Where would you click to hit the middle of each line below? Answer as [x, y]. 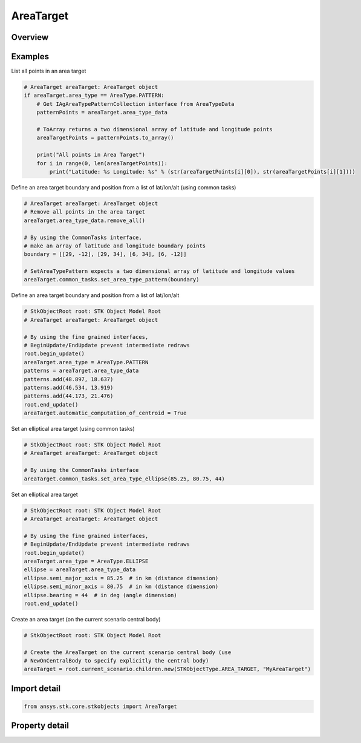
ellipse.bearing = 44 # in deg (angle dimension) [101, 595]
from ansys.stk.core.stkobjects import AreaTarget [101, 707]
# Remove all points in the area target [84, 212]
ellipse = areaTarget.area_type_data [80, 570]
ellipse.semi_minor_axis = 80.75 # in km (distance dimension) [121, 587]
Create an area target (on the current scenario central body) [86, 619]
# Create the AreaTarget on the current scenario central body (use [128, 652]
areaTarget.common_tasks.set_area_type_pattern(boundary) [112, 280]
